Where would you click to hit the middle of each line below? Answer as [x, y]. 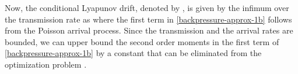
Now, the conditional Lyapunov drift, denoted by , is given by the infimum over [147, 8]
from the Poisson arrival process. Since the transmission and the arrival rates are [149, 30]
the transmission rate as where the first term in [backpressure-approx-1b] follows [148, 19]
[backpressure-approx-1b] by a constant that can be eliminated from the [133, 53]
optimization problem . [46, 64]
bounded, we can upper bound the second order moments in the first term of [142, 41]
